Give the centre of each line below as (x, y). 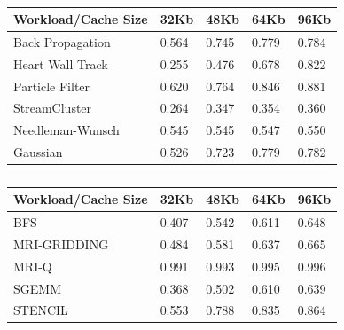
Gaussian (38, 152)
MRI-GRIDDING (61, 244)
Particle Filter (52, 86)
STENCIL (41, 310)
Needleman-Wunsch (66, 130)
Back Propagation (62, 41)
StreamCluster (53, 108)
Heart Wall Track (61, 63)
